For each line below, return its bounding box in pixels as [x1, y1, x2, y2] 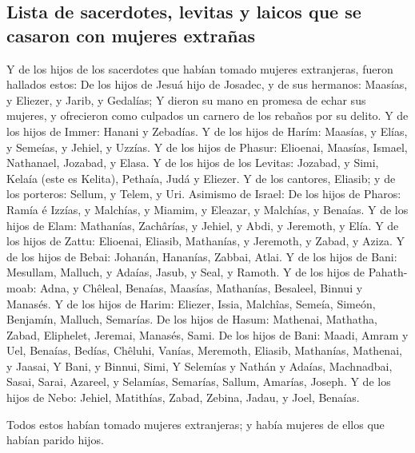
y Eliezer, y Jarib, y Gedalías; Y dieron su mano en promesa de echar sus [6, 91, 366, 108]
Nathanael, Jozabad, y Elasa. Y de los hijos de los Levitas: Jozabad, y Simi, [6, 154, 379, 171]
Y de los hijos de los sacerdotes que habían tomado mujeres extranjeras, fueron [6, 60, 393, 77]
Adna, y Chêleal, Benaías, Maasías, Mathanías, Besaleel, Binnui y [39, 279, 363, 296]
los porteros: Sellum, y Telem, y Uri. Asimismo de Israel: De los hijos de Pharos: [6, 185, 401, 202]
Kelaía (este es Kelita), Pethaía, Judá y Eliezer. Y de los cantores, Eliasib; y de [6, 169, 396, 186]
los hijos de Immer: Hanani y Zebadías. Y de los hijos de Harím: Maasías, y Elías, [6, 122, 408, 139]
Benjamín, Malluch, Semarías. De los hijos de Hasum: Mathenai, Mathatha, [6, 311, 377, 328]
